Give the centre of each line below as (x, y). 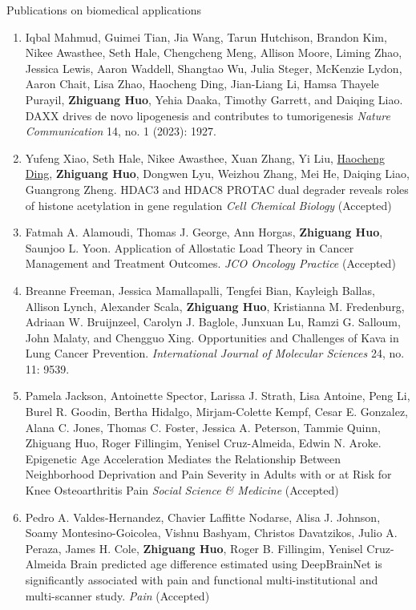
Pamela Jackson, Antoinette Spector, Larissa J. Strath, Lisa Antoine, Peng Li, (218, 396)
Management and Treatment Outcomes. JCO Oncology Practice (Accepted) (210, 263)
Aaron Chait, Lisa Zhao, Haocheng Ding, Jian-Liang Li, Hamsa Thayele (202, 84)
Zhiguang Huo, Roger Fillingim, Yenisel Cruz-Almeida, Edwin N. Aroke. (203, 443)
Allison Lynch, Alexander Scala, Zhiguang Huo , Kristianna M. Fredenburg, (215, 306)
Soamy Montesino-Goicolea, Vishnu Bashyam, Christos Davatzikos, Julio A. (211, 533)
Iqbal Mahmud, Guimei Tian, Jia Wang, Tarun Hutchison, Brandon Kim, (206, 36)
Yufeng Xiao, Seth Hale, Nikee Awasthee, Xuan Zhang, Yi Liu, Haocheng (205, 158)
